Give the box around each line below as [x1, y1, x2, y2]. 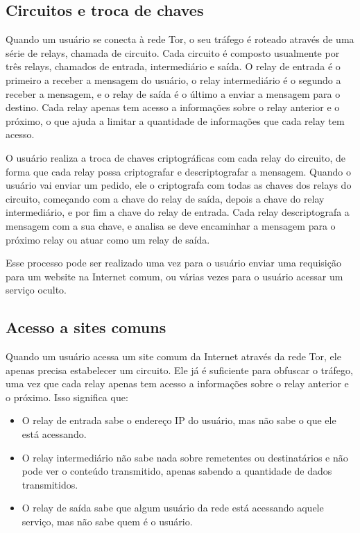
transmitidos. [22, 477, 78, 491]
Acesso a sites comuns [6, 316, 166, 338]
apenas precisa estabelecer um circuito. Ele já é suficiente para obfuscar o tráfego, [6, 362, 353, 377]
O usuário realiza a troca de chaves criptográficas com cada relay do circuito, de [6, 150, 346, 164]
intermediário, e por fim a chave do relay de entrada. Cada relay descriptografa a [6, 205, 350, 219]
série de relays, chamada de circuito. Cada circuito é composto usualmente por [6, 45, 340, 60]
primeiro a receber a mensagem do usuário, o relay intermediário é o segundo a [6, 72, 341, 87]
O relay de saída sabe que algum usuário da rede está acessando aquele [22, 500, 324, 515]
